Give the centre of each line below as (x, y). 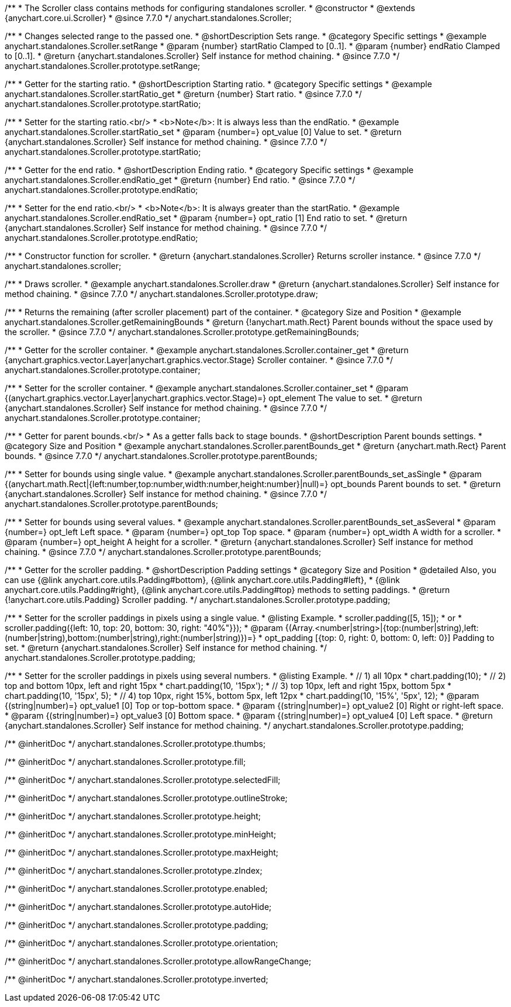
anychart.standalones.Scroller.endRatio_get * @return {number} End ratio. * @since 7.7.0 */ (180, 180)
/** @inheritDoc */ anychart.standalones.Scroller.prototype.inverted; (137, 979)
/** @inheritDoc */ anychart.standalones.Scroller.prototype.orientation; (141, 943)
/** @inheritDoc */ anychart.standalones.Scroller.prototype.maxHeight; (141, 852)
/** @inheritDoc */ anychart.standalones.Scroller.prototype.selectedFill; (143, 780)
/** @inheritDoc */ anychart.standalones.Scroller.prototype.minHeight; (141, 834)
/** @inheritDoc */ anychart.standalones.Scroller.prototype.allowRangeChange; (158, 961)
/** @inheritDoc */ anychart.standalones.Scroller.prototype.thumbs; (135, 744)
